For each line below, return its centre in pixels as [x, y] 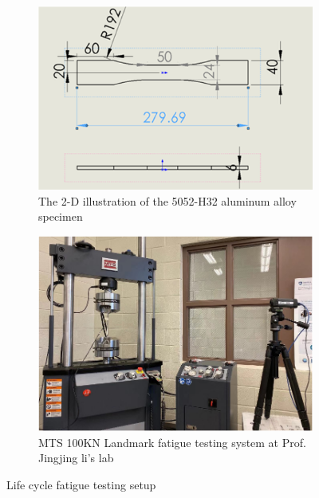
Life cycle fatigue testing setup [81, 484]
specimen [61, 216]
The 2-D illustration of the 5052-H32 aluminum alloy [167, 200]
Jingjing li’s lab [76, 458]
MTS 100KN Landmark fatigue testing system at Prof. [172, 442]
